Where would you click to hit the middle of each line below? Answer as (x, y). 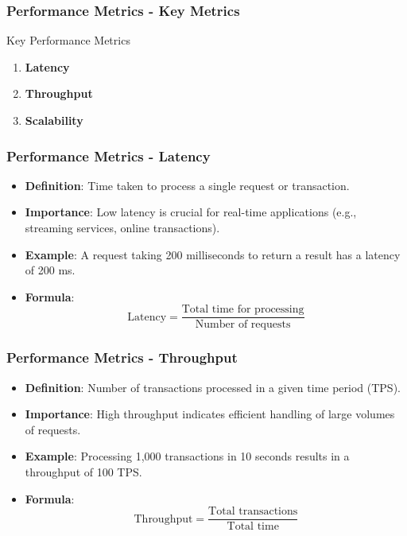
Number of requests (243, 325)
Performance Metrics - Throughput (122, 357)
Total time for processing (243, 310)
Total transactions (253, 512)
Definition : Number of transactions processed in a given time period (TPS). (213, 387)
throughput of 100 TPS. (83, 472)
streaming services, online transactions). (122, 227)
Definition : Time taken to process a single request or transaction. (187, 185)
